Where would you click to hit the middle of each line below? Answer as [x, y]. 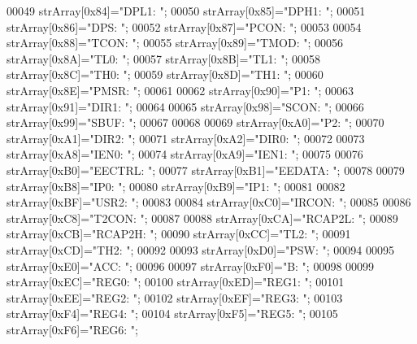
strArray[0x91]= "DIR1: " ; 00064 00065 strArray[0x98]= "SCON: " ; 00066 [185, 106]
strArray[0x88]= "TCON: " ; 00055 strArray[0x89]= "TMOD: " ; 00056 [175, 43]
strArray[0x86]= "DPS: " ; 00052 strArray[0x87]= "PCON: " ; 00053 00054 [184, 26]
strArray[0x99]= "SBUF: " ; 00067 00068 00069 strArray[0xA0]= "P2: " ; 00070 [195, 122]
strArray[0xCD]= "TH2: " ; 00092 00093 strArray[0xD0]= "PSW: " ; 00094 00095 [200, 249]
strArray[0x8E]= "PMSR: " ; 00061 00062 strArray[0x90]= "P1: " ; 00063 [180, 90]
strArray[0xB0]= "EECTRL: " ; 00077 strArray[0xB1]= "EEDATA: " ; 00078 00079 [206, 170]
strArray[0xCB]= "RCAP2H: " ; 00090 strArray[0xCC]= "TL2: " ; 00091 [179, 234]
